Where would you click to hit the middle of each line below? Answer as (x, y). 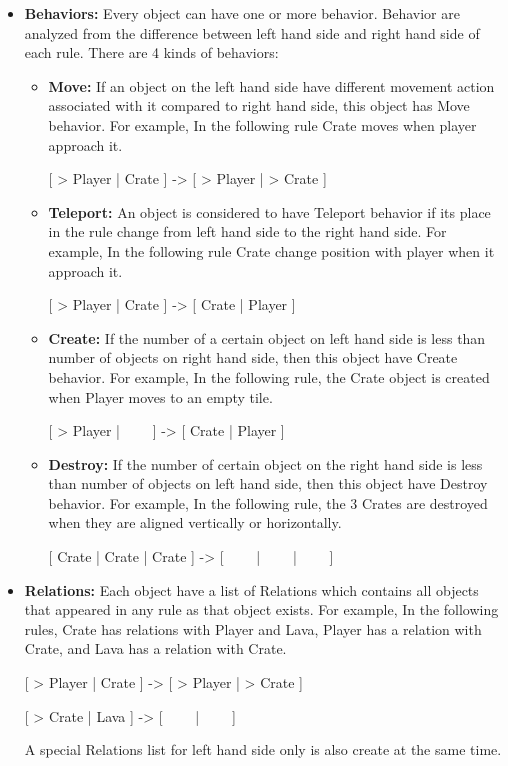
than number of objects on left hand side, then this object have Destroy (268, 483)
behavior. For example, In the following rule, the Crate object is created (269, 376)
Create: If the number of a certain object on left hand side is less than (267, 337)
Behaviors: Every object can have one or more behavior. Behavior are (242, 13)
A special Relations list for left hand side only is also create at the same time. (263, 749)
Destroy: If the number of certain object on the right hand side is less (265, 463)
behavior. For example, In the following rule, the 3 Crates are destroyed (268, 502)
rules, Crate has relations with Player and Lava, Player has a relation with (253, 628)
